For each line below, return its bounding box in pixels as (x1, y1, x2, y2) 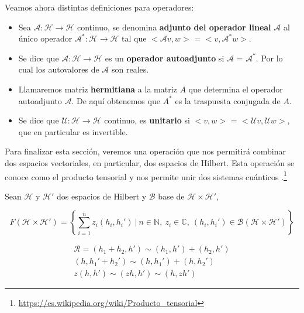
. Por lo (255, 51, 283, 64)
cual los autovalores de (18, 63, 99, 75)
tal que (122, 32, 147, 44)
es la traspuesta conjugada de (175, 94, 281, 106)
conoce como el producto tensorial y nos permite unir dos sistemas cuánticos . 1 (5, 168, 287, 183)
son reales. (111, 63, 149, 75)
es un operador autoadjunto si (105, 51, 224, 64)
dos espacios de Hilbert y (57, 190, 147, 202)
